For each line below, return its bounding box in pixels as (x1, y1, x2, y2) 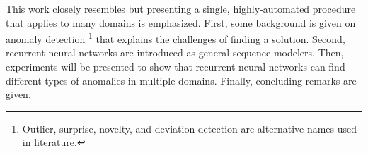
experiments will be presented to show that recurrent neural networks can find (6, 59, 345, 74)
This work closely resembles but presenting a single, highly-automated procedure (6, 1, 356, 16)
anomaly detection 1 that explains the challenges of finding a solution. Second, (6, 30, 345, 46)
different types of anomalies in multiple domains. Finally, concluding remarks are (6, 73, 357, 87)
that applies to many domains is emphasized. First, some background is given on (6, 15, 356, 30)
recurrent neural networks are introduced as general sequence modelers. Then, (6, 45, 344, 60)
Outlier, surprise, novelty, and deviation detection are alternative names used (22, 121, 357, 135)
